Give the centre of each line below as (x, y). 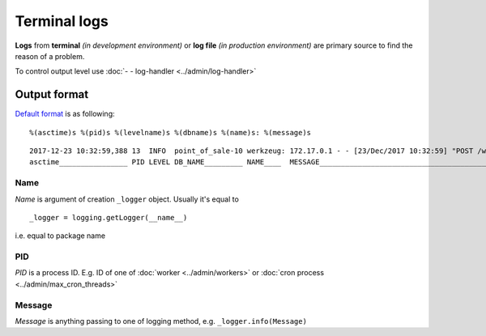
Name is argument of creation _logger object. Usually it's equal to (127, 199)
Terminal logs (62, 21)
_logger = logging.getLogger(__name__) (109, 217)
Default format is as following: (65, 114)
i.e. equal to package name (60, 236)
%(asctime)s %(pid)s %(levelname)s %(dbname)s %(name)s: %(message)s (171, 132)
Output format (52, 94)
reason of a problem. (50, 56)
